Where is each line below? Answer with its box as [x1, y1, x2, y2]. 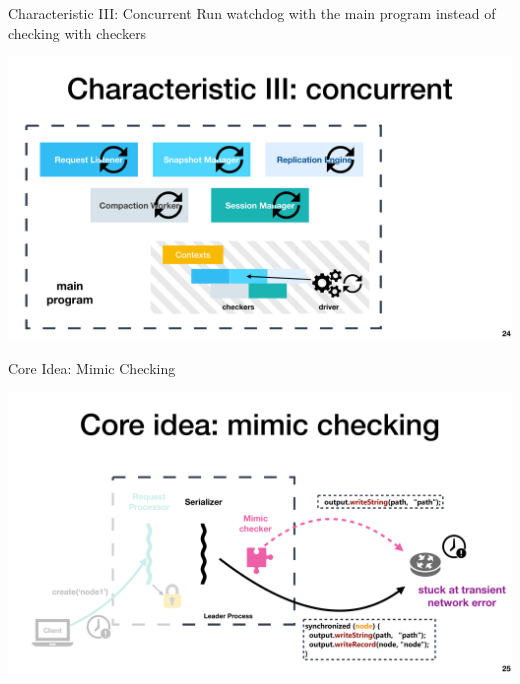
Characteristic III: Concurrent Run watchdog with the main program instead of [8, 3, 496, 23]
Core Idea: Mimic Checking [8, 358, 176, 379]
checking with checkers [8, 22, 147, 43]
